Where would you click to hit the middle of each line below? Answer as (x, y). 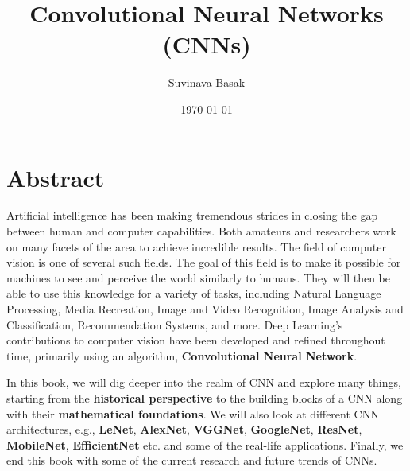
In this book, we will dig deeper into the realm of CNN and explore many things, (204, 382)
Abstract (56, 177)
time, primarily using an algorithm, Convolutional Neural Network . (182, 355)
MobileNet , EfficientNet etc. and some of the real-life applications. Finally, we (205, 444)
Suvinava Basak (207, 82)
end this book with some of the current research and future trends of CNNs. (192, 460)
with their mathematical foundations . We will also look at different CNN (193, 413)
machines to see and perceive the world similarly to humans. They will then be (198, 277)
